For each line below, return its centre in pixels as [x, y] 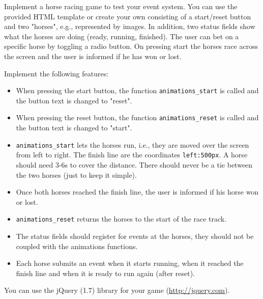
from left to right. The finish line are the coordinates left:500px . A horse [132, 155]
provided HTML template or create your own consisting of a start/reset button [128, 16]
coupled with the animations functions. [77, 246]
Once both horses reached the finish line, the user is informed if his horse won [137, 192]
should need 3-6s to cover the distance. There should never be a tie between [134, 164]
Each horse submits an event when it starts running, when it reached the [130, 263]
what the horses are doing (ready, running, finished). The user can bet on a [122, 36]
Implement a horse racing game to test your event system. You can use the [121, 6]
